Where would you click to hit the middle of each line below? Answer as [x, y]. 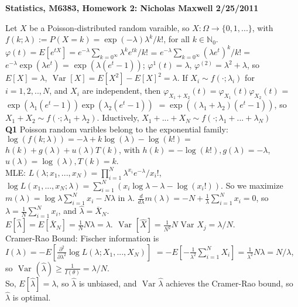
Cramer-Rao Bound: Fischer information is [82, 238]
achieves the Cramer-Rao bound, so [230, 283]
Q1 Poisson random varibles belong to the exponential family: [117, 129]
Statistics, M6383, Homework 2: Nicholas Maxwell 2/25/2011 [132, 8]
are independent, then [121, 91]
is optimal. [32, 297]
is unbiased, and [108, 283]
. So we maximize [252, 185]
